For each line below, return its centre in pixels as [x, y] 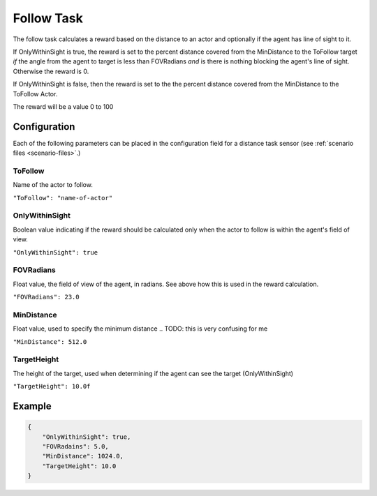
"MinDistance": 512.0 [50, 341]
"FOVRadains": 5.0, [76, 447]
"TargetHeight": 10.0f [52, 386]
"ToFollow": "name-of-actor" [63, 198]
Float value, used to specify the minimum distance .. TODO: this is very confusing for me [140, 329]
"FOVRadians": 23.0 [46, 297]
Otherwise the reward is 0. [51, 71]
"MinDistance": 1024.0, [83, 456]
